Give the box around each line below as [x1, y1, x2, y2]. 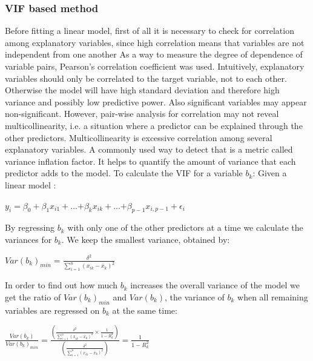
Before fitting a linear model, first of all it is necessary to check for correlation [5, 24, 294, 37]
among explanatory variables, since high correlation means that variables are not [5, 36, 305, 48]
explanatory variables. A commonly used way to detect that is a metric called [5, 143, 293, 156]
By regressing [5, 221, 55, 234]
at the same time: [112, 303, 177, 316]
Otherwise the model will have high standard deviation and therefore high [5, 84, 280, 96]
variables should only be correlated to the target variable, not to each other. [5, 71, 287, 84]
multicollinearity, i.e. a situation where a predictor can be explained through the [5, 119, 303, 131]
